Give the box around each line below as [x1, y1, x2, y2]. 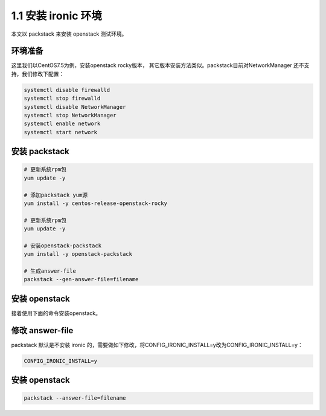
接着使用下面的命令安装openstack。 [11, 309, 101, 317]
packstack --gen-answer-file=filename [24, 276, 139, 283]
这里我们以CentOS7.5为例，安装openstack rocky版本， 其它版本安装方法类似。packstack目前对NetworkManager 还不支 [11, 62, 310, 69]
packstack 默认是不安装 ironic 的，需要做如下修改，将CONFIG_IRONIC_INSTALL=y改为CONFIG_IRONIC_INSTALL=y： [11, 341, 303, 348]
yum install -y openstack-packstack [24, 251, 133, 258]
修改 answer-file [11, 325, 74, 336]
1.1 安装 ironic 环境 [11, 9, 102, 22]
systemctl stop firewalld [24, 95, 101, 102]
